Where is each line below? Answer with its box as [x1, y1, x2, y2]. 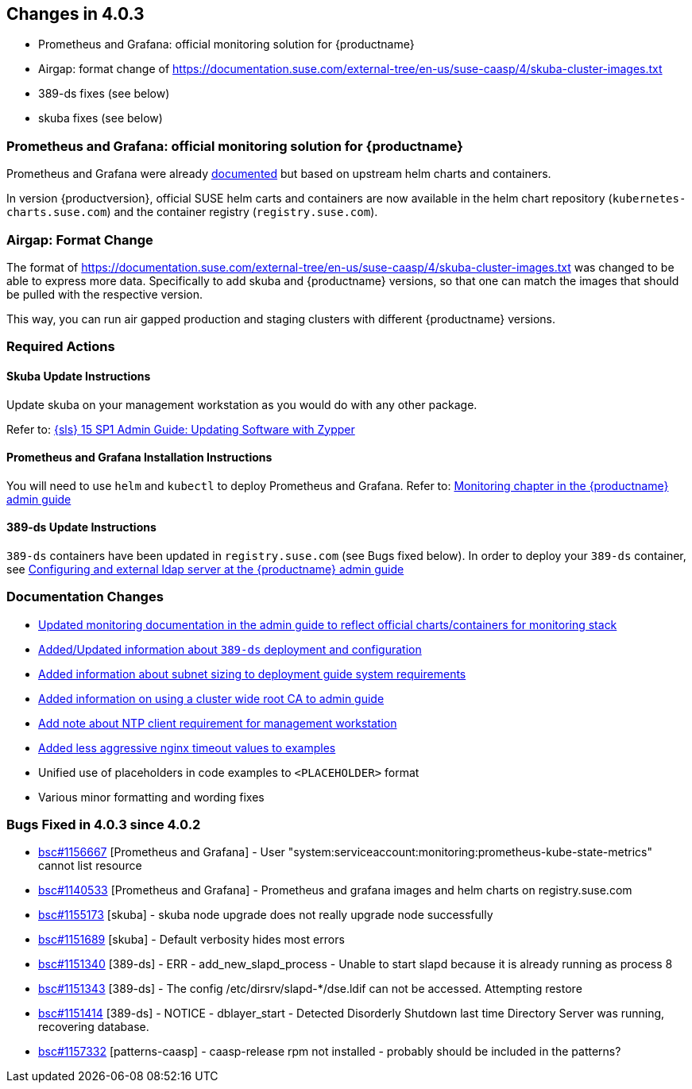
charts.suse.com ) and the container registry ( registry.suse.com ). [6, 205, 378, 219]
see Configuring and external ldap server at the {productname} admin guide [6, 562, 404, 576]
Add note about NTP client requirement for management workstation [38, 716, 397, 730]
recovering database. [38, 1020, 149, 1034]
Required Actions [6, 338, 115, 355]
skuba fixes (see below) [38, 111, 163, 126]
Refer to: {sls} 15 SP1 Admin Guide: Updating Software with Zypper [6, 422, 355, 436]
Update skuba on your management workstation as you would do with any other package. [6, 397, 477, 411]
